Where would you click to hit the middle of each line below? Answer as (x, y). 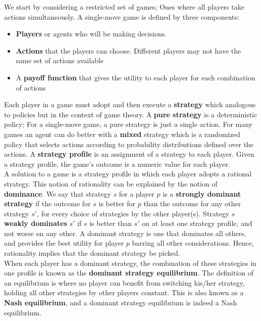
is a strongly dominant (202, 193)
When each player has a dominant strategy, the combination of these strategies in (130, 263)
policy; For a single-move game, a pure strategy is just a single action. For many (128, 124)
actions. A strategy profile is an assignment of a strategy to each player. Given (129, 154)
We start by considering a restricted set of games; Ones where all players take (124, 7)
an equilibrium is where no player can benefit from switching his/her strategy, (124, 282)
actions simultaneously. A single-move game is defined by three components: (122, 16)
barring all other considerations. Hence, (193, 243)
